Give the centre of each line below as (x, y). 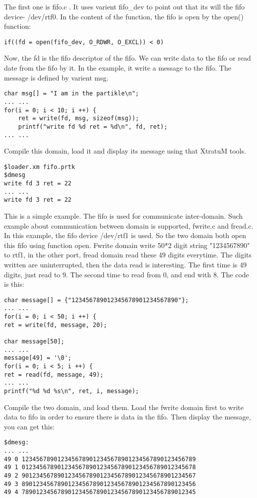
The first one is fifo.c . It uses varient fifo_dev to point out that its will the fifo (125, 6)
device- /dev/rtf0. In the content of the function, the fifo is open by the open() (124, 16)
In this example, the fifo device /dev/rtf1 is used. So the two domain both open (125, 235)
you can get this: (29, 426)
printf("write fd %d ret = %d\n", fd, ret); (93, 126)
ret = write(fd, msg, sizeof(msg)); (79, 119)
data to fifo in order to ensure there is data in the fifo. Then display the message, (128, 417)
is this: (14, 284)
